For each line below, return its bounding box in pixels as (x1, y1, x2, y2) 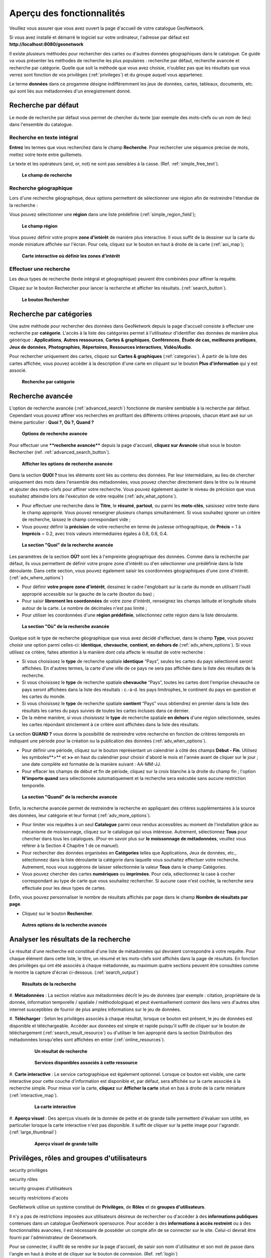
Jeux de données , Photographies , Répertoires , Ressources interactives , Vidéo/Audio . (9, 344, 192, 350)
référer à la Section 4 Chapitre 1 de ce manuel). (22, 843, 120, 849)
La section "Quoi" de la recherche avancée (22, 542, 113, 548)
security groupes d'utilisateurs (9, 1186, 73, 1192)
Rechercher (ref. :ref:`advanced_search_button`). (9, 449, 110, 455)
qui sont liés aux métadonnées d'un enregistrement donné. (9, 88, 131, 94)
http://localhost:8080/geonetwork (9, 41, 84, 47)
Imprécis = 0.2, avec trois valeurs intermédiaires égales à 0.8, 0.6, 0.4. (22, 531, 168, 537)
